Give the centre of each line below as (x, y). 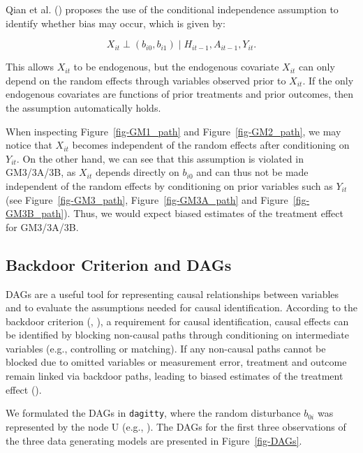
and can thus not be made (252, 172)
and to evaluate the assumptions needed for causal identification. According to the (181, 307)
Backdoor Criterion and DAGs (119, 264)
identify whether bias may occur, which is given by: (116, 23)
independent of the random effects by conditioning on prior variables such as (169, 185)
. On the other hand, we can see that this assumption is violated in (160, 158)
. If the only (328, 80)
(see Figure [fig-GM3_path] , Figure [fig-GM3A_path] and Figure (147, 199)
